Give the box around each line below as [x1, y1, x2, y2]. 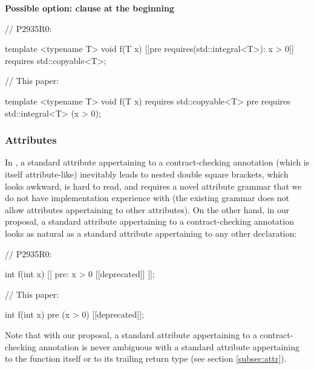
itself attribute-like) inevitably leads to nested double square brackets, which [5, 167, 289, 180]
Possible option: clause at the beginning [5, 2, 174, 14]
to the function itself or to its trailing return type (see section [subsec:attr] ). [5, 352, 287, 365]
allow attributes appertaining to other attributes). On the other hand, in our [5, 203, 290, 216]
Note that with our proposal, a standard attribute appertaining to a [5, 328, 257, 341]
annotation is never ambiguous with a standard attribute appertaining [39, 340, 299, 353]
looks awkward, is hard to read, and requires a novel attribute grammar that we [5, 179, 302, 192]
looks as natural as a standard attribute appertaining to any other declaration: [5, 226, 297, 239]
